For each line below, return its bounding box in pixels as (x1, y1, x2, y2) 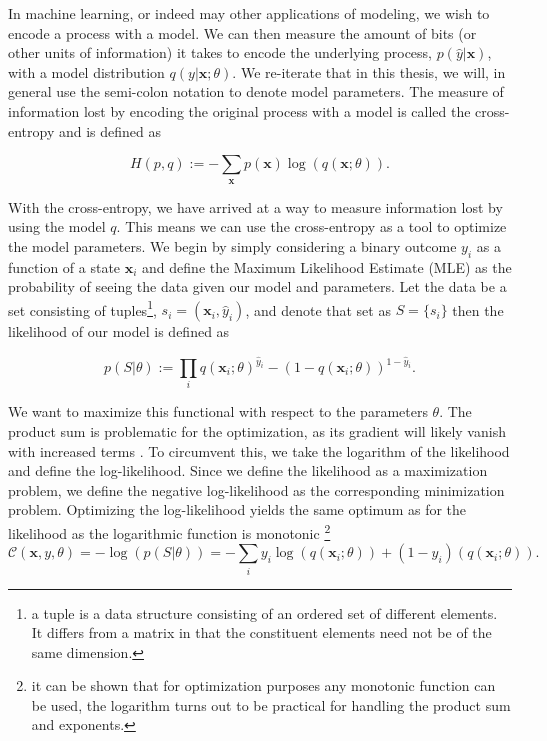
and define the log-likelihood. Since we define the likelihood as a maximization (8, 460, 488, 481)
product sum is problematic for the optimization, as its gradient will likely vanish (8, 420, 506, 441)
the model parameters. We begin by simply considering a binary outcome (8, 235, 457, 256)
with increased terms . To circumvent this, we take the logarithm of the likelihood (8, 440, 510, 461)
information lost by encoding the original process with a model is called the (8, 100, 471, 121)
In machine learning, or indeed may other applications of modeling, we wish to (8, 3, 490, 23)
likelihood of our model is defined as (8, 321, 230, 342)
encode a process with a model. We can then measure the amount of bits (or (8, 22, 477, 43)
